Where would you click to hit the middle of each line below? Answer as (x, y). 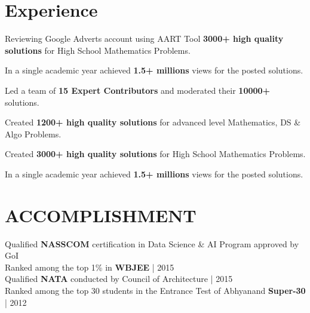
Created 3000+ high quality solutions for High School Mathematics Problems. (155, 154)
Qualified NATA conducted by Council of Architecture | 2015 (119, 279)
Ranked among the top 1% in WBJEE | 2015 (90, 267)
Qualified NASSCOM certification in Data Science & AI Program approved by (152, 243)
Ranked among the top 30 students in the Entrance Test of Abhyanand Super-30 (155, 290)
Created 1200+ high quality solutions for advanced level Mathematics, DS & (153, 122)
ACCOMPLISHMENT (101, 215)
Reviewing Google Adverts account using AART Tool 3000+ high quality (144, 39)
